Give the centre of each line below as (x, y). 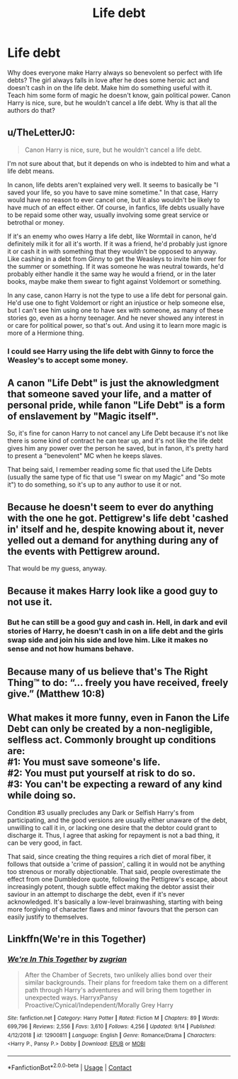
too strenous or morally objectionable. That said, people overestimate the (114, 871)
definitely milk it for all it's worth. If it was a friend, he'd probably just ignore (118, 243)
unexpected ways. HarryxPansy (71, 997)
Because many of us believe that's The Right (108, 671)
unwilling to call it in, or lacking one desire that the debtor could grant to (112, 827)
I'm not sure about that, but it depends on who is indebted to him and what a (119, 163)
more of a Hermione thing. (46, 333)
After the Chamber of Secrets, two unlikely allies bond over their (118, 975)
